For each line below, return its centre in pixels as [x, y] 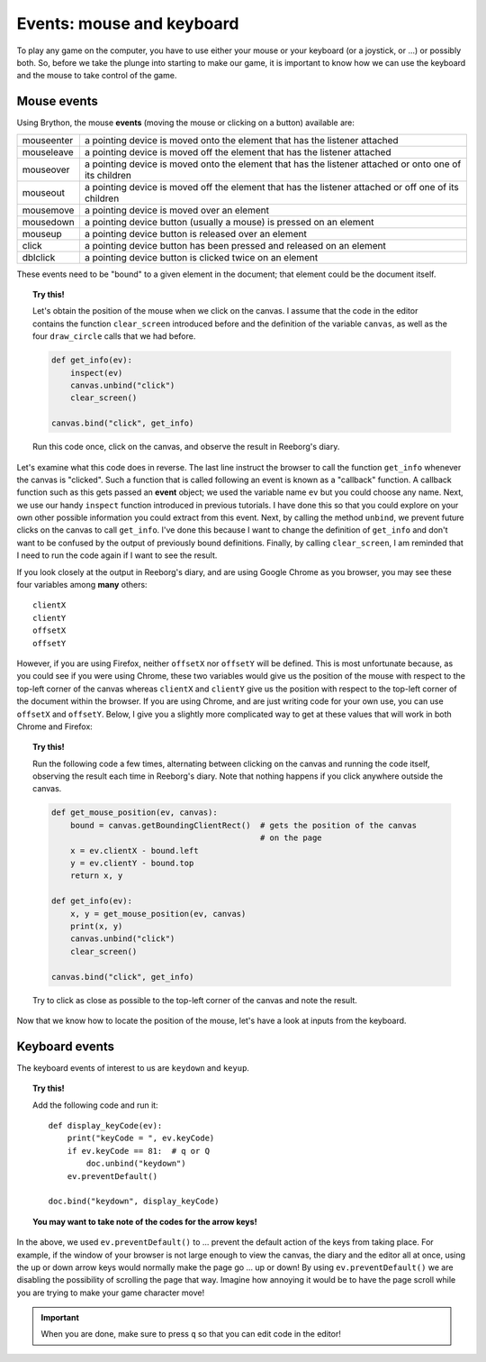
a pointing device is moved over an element [177, 210]
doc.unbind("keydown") [136, 1164]
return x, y [97, 876]
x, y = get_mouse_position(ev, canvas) [158, 914]
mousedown [49, 222]
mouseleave [48, 151]
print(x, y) [97, 926]
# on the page [291, 838]
